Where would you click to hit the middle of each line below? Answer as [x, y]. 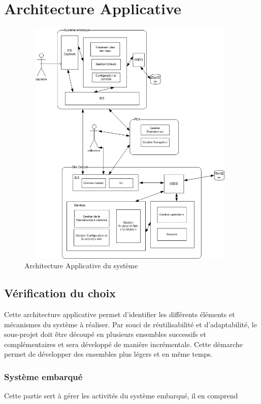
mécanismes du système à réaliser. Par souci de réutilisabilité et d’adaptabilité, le [130, 324]
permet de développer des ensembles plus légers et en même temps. [108, 354]
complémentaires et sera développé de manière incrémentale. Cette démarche [124, 344]
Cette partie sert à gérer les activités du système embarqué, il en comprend [121, 396]
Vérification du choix [60, 293]
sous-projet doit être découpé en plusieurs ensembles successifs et [105, 334]
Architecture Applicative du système [81, 266]
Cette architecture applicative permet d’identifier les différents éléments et [120, 314]
